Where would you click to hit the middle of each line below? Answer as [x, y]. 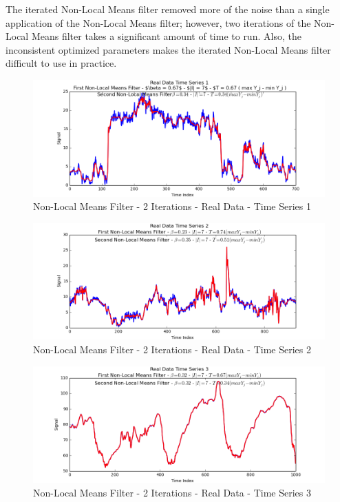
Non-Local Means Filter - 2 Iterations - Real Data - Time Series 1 [172, 206]
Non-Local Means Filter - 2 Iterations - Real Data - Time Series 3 [172, 492]
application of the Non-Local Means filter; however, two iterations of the [158, 22]
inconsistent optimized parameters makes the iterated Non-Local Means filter [168, 49]
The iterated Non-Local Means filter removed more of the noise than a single [168, 9]
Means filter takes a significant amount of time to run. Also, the [166, 36]
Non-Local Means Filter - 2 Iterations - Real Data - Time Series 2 [172, 349]
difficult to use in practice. [61, 63]
